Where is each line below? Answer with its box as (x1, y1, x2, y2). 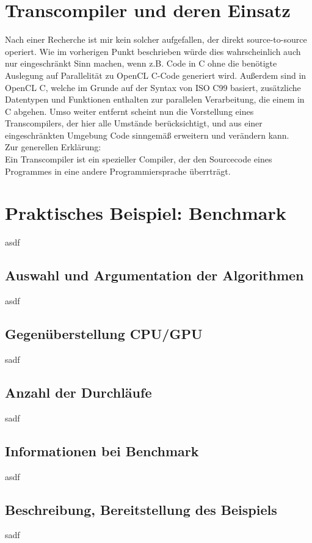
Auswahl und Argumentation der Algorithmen (5, 266, 304, 285)
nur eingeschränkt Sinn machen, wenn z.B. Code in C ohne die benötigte (5, 57, 277, 70)
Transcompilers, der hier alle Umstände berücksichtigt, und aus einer (5, 117, 263, 129)
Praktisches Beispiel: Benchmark (5, 200, 286, 225)
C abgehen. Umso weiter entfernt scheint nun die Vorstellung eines (5, 104, 254, 117)
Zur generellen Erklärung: (5, 140, 101, 153)
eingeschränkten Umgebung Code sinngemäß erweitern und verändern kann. (5, 128, 289, 141)
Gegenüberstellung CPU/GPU (5, 324, 203, 343)
